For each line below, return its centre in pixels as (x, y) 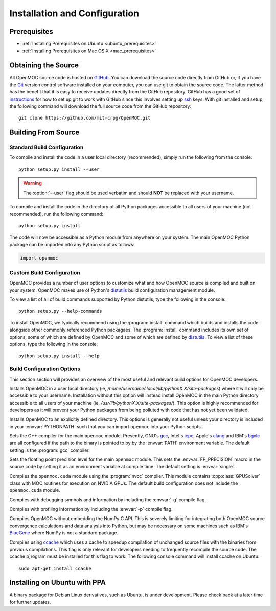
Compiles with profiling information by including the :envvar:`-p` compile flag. (91, 509)
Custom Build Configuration (45, 272)
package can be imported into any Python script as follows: (72, 244)
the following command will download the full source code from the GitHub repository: (100, 106)
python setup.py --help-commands (60, 311)
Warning (32, 183)
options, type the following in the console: (54, 344)
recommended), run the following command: (56, 214)
